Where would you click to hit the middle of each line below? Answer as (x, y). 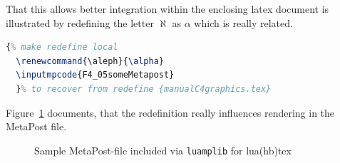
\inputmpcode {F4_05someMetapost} (95, 75)
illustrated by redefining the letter (80, 22)
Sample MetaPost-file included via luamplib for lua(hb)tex (163, 150)
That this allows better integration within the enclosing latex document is (168, 9)
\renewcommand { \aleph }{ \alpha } (90, 61)
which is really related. (243, 22)
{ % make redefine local (62, 47)
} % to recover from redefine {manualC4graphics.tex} (144, 89)
